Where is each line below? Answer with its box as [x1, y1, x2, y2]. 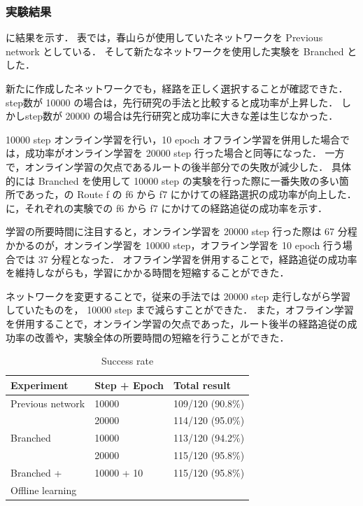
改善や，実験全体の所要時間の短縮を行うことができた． [34, 330, 290, 344]
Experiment [10, 377, 69, 392]
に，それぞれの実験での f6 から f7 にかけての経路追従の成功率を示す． [6, 200, 327, 215]
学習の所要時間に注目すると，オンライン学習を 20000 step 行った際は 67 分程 [6, 224, 357, 239]
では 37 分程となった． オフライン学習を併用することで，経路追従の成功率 [15, 251, 357, 266]
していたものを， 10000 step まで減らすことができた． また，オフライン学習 [6, 302, 354, 317]
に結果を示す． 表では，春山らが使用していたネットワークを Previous [6, 30, 323, 45]
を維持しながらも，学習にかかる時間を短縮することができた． [6, 265, 290, 280]
